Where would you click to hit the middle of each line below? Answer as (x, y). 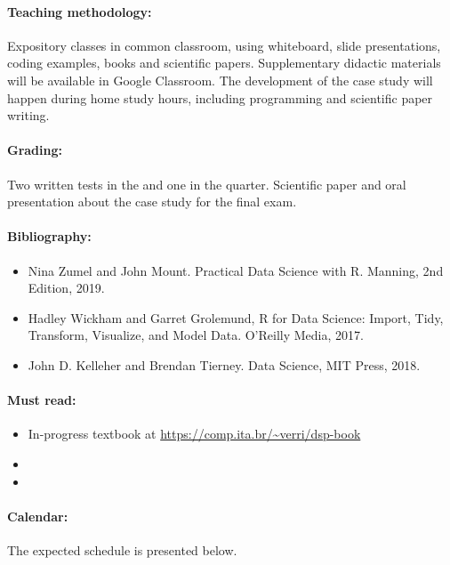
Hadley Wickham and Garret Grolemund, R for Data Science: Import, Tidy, (236, 317)
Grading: (35, 150)
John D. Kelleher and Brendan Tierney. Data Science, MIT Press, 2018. (224, 364)
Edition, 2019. (66, 288)
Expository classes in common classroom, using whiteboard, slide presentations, (224, 45)
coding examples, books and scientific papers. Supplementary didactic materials (224, 63)
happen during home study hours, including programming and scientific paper (220, 97)
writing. (28, 115)
